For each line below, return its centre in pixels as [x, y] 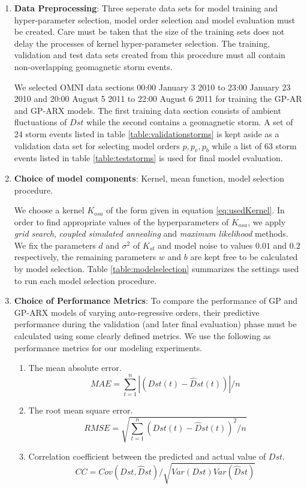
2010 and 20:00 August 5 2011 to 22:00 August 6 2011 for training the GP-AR [158, 99]
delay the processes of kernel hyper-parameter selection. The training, [142, 43]
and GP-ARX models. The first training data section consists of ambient [148, 110]
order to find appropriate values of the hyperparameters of [121, 221]
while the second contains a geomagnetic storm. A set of [189, 122]
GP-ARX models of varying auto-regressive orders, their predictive [137, 312]
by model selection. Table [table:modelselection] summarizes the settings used [156, 269]
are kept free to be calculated [244, 257]
